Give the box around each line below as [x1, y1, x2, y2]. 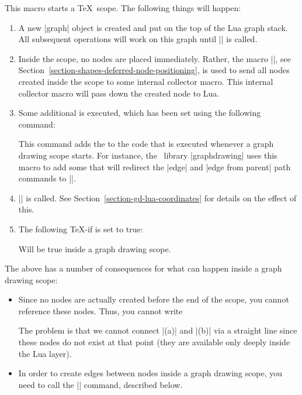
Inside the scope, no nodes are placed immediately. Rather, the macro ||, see [18, 52, 291, 64]
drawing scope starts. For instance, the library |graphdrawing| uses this [18, 149, 277, 161]
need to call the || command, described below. [18, 378, 183, 390]
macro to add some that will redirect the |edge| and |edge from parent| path [18, 160, 291, 173]
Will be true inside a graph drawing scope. [18, 242, 171, 255]
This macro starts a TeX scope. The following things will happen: [5, 2, 241, 13]
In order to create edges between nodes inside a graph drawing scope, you [18, 367, 282, 379]
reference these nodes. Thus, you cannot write [18, 304, 183, 317]
